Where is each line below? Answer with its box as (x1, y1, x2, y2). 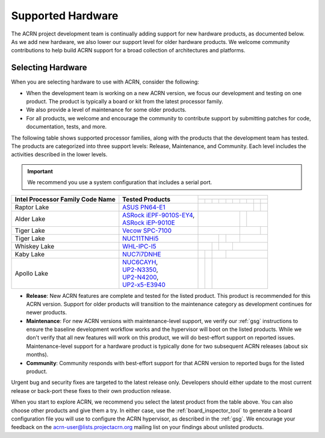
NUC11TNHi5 (122, 234, 159, 242)
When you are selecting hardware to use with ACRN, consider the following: (11, 78, 200, 85)
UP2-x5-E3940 (122, 280, 166, 289)
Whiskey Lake (14, 242, 54, 250)
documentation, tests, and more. (26, 123, 107, 131)
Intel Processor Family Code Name (14, 195, 116, 203)
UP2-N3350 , (122, 265, 159, 274)
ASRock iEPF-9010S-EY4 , (122, 211, 195, 219)
